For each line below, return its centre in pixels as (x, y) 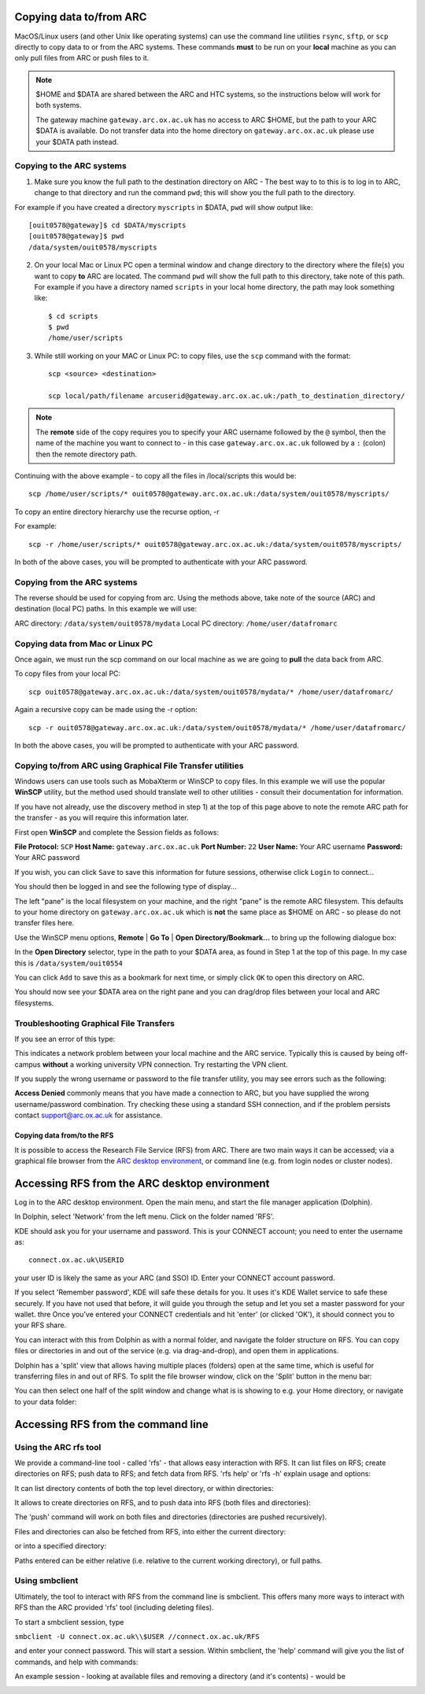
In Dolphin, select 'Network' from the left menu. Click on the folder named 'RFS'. (144, 1216)
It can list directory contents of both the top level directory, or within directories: (144, 1488)
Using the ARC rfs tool (58, 1447)
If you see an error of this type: (65, 1039)
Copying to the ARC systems (71, 166)
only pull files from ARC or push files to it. (82, 58)
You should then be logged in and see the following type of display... (126, 887)
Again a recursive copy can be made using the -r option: (106, 710)
